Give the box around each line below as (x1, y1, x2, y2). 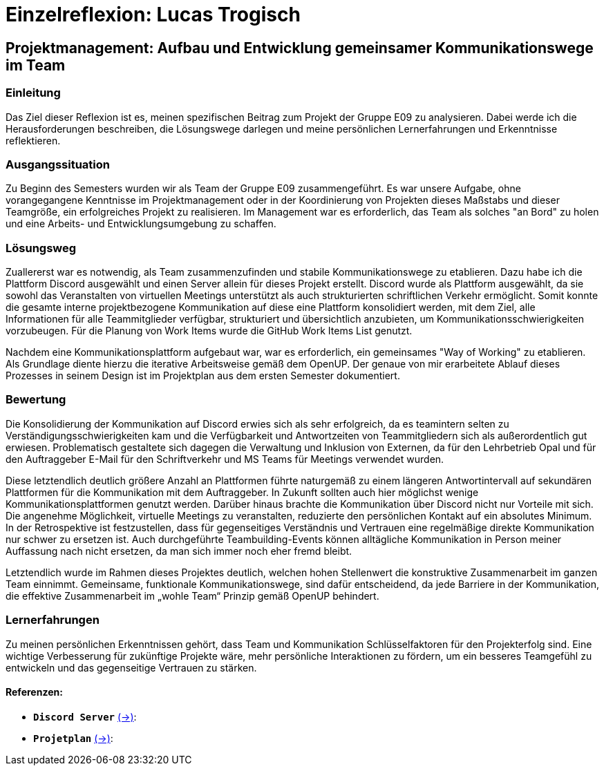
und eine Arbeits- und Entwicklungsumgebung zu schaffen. (6, 218, 276, 230)
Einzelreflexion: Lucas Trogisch (6, 3, 301, 26)
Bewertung (6, 392, 66, 407)
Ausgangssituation (6, 157, 110, 171)
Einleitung (6, 86, 61, 100)
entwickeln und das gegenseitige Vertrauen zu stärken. (6, 661, 257, 674)
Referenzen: (6, 686, 63, 698)
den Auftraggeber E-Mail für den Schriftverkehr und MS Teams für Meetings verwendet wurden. (6, 453, 444, 465)
